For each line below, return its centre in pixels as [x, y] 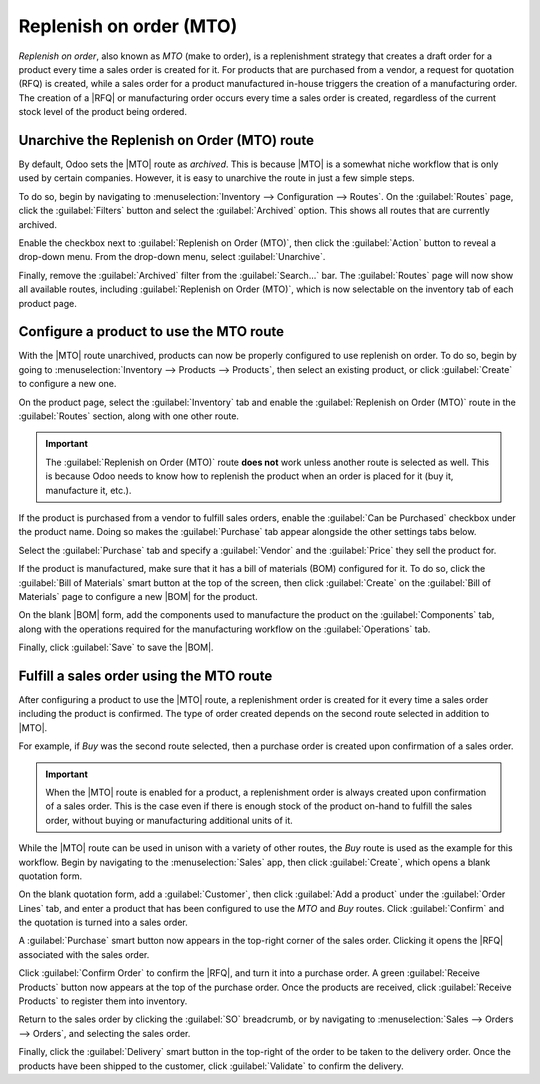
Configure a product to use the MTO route [151, 331]
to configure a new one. [67, 384]
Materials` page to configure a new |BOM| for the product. [138, 596]
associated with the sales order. [84, 954]
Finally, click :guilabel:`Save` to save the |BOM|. [116, 647]
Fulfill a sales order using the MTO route [145, 675]
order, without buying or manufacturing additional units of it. [169, 820]
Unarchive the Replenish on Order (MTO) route [166, 140]
